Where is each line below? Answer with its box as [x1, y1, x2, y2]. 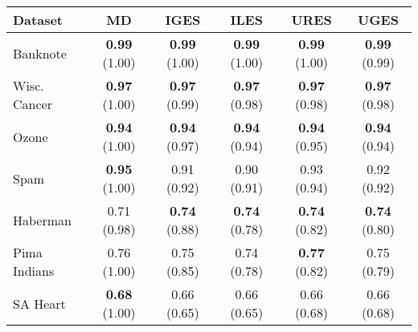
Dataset [13, 10, 64, 29]
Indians [13, 261, 55, 280]
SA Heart [13, 294, 66, 313]
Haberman [13, 210, 72, 229]
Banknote [13, 43, 67, 63]
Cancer [13, 95, 52, 113]
